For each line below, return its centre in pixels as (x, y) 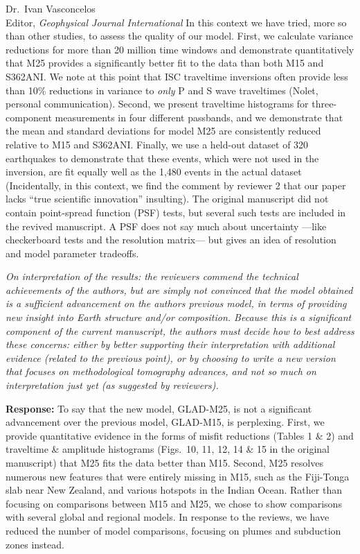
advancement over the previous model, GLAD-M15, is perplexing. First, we (165, 422)
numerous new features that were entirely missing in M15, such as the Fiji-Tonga (178, 476)
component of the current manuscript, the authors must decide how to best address (180, 330)
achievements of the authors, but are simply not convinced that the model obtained (179, 289)
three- (324, 104)
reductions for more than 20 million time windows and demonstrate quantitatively (180, 49)
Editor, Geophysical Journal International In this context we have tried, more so (176, 22)
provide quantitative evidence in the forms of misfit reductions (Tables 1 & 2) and (180, 435)
